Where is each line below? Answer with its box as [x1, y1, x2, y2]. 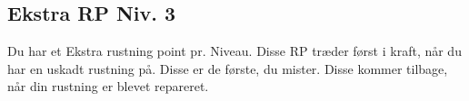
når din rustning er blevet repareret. [7, 77, 209, 96]
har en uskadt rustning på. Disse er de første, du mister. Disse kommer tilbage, [7, 59, 448, 78]
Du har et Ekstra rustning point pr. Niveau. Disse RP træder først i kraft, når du [7, 41, 462, 60]
